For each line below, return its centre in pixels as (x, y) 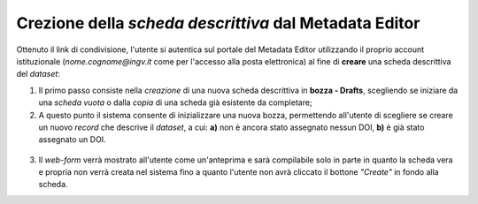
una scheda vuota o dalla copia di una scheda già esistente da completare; (176, 102)
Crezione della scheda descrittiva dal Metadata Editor (218, 23)
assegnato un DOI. (72, 140)
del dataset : (39, 74)
